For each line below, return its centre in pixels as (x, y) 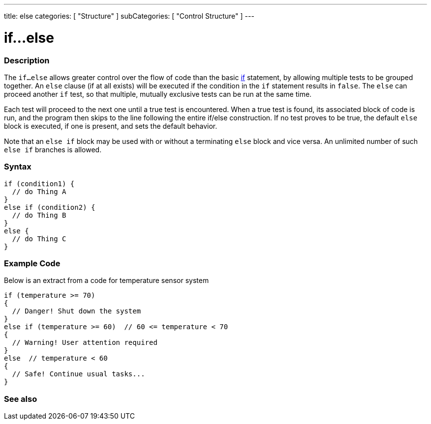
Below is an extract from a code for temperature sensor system (107, 281)
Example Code (32, 263)
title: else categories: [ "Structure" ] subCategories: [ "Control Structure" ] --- (129, 16)
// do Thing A (39, 191)
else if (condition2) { (50, 207)
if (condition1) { (39, 184)
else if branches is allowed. (53, 149)
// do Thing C (39, 239)
